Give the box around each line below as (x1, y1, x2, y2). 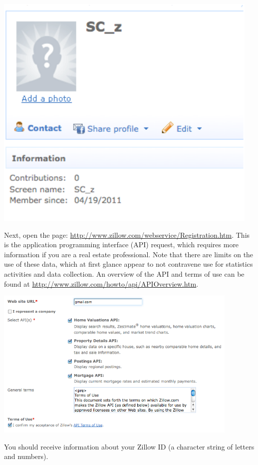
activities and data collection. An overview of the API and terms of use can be (4, 268, 245, 279)
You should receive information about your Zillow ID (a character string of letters (4, 441, 255, 452)
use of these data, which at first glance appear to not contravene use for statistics (4, 259, 253, 269)
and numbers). (4, 451, 48, 462)
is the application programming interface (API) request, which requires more (4, 239, 239, 250)
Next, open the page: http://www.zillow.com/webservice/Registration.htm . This (4, 229, 250, 240)
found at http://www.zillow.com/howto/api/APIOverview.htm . (4, 278, 199, 289)
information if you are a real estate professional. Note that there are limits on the (4, 249, 254, 259)
